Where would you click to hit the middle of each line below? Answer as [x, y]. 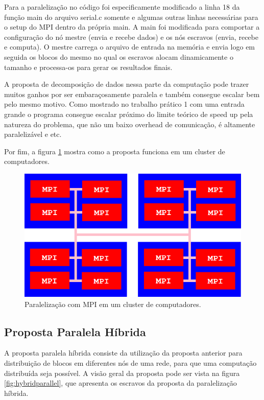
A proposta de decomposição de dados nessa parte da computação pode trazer [127, 84]
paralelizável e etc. [33, 134]
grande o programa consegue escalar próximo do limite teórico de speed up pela [129, 114]
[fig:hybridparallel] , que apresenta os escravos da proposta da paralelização [121, 383]
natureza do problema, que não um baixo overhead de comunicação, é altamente [130, 124]
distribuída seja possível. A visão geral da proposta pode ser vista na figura [122, 373]
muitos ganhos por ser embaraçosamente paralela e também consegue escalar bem [132, 94]
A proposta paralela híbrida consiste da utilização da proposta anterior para [123, 353]
